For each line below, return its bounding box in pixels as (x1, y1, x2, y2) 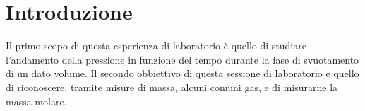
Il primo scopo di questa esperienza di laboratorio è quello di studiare (6, 38, 306, 53)
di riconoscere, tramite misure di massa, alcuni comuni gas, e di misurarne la (6, 79, 338, 94)
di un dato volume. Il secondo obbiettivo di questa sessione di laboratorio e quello (6, 66, 359, 81)
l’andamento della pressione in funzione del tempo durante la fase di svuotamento (6, 52, 359, 66)
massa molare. (6, 93, 67, 108)
